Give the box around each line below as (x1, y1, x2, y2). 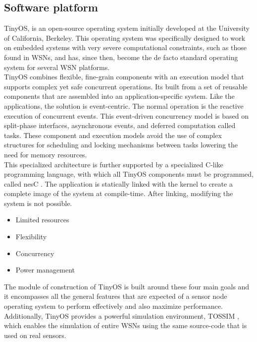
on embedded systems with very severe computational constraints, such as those (4, 42, 247, 53)
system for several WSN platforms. (4, 62, 110, 72)
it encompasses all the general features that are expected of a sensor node (4, 291, 227, 301)
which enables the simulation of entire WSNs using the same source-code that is (4, 320, 247, 331)
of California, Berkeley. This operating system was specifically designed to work (4, 32, 245, 43)
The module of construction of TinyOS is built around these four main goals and (4, 281, 250, 291)
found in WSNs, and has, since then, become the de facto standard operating (4, 52, 238, 62)
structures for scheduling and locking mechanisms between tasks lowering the (4, 139, 238, 150)
